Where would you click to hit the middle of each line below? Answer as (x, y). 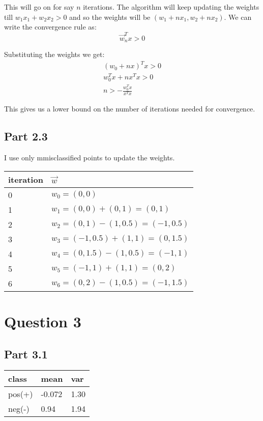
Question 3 (43, 321)
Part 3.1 (26, 354)
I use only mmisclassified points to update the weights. (90, 158)
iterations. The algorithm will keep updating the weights (171, 7)
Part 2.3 (26, 136)
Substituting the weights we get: (54, 54)
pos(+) (21, 394)
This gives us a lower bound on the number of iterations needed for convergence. (130, 109)
